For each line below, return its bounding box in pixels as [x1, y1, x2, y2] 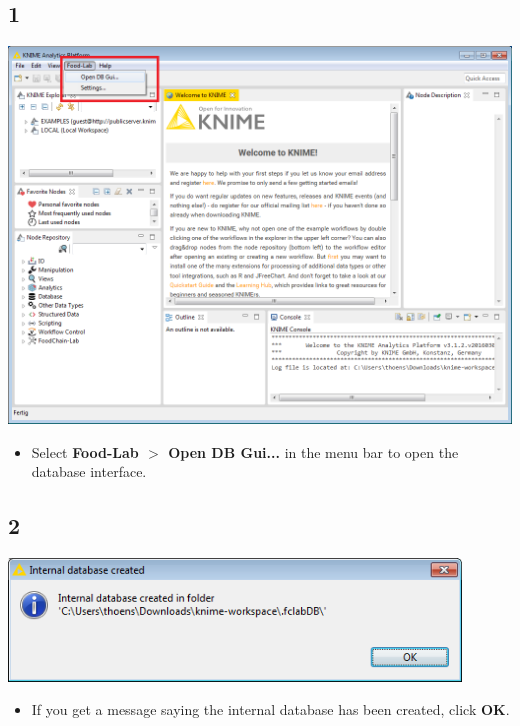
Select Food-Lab [31, 441, 139, 462]
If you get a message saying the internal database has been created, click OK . [31, 699, 510, 720]
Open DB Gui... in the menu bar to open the [168, 441, 459, 462]
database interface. [31, 461, 147, 482]
